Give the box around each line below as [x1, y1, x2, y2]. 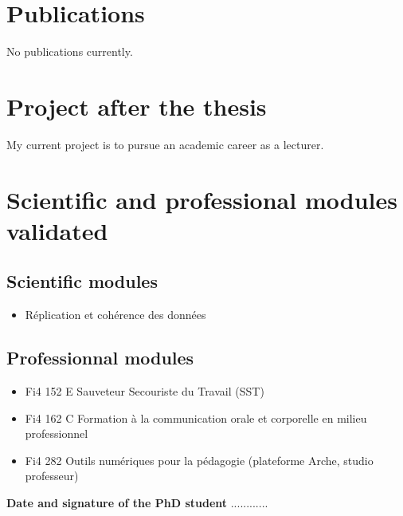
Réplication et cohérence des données [25, 306, 206, 323]
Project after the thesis [6, 89, 267, 122]
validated [6, 214, 108, 246]
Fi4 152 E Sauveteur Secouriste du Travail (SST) [25, 383, 264, 399]
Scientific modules [6, 269, 158, 293]
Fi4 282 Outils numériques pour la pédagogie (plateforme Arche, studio [25, 451, 374, 468]
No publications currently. [6, 43, 133, 60]
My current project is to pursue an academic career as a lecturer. [6, 136, 324, 152]
